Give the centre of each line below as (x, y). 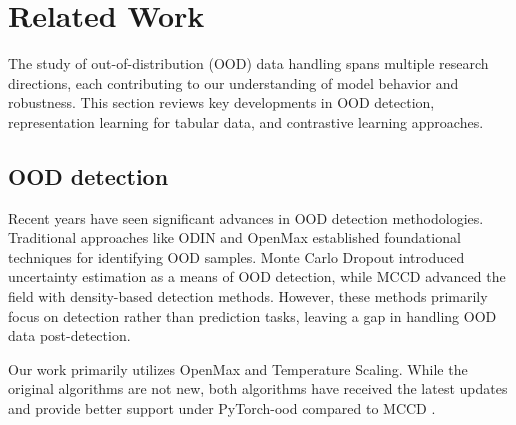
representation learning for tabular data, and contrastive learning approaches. (246, 121)
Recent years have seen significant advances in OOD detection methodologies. (246, 217)
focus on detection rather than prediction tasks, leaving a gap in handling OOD (252, 315)
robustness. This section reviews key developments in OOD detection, (221, 102)
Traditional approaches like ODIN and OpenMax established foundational (234, 237)
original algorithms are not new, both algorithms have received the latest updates (258, 388)
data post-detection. (69, 335)
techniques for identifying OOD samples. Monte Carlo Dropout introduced (236, 256)
